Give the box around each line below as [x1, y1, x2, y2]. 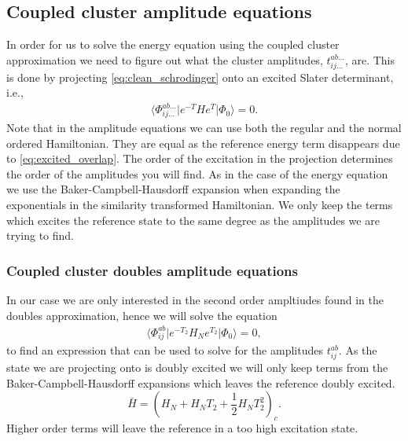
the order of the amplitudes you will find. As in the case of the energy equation [6, 165, 388, 182]
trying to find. [6, 227, 75, 244]
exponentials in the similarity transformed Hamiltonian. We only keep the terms [6, 196, 393, 212]
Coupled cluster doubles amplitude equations [6, 260, 298, 280]
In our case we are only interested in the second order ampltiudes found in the [6, 291, 384, 307]
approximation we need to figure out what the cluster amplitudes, [6, 51, 323, 68]
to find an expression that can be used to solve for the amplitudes [6, 342, 323, 358]
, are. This [344, 51, 395, 68]
